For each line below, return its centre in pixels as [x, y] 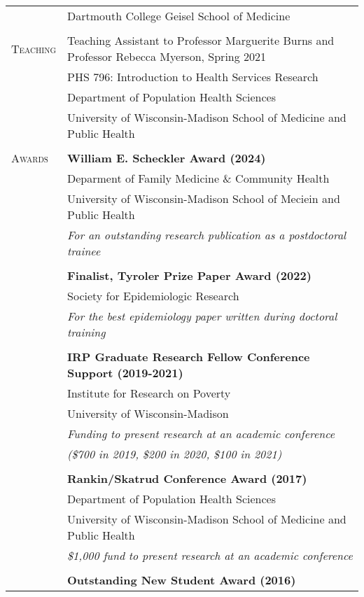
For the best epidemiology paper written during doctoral [202, 316]
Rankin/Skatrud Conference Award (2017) [187, 478]
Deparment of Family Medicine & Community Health [198, 178]
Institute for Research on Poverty [149, 393]
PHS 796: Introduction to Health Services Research [193, 77]
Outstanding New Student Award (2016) [182, 580]
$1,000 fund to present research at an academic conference [210, 555]
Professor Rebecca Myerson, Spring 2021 [167, 56]
